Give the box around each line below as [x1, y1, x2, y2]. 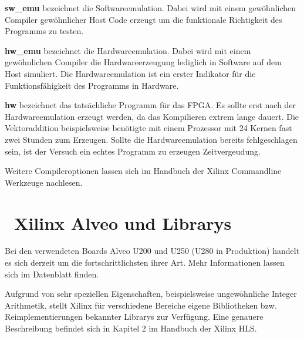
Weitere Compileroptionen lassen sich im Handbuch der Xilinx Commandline [5, 165, 282, 177]
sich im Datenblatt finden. [5, 267, 99, 280]
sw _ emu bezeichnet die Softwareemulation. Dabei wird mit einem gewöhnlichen [5, 2, 296, 14]
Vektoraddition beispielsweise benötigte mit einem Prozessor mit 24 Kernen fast [5, 122, 292, 134]
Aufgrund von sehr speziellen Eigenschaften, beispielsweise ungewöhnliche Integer [5, 287, 297, 300]
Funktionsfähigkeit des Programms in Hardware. [5, 79, 179, 91]
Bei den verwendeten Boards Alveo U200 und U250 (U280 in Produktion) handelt [5, 245, 300, 257]
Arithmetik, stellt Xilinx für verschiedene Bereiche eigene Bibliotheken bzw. [5, 299, 277, 311]
